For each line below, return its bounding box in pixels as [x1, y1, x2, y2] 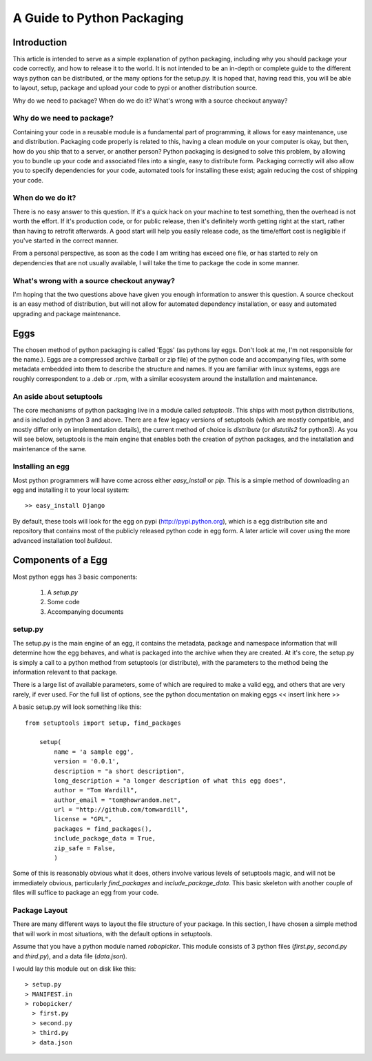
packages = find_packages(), [54, 825, 153, 833]
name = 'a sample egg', [54, 748, 134, 756]
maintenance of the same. [12, 444, 87, 453]
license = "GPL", [54, 815, 113, 823]
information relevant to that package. [12, 668, 118, 676]
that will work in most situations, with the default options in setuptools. [12, 929, 213, 938]
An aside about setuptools [12, 391, 103, 401]
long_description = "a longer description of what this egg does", [54, 776, 287, 785]
